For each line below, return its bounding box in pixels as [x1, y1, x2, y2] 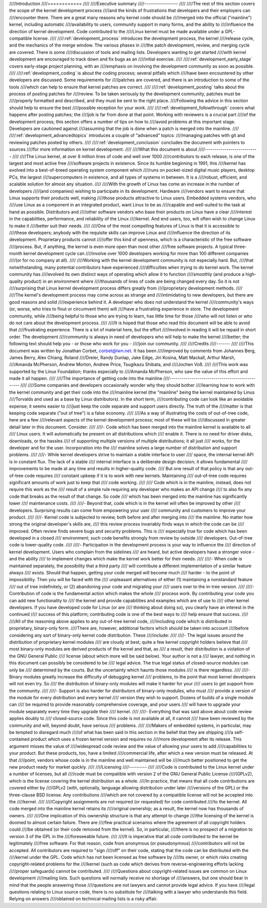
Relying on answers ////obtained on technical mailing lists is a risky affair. [9, 896, 158, 902]
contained [9, 736, 30, 742]
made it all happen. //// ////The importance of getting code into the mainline [9, 375, 163, 381]
